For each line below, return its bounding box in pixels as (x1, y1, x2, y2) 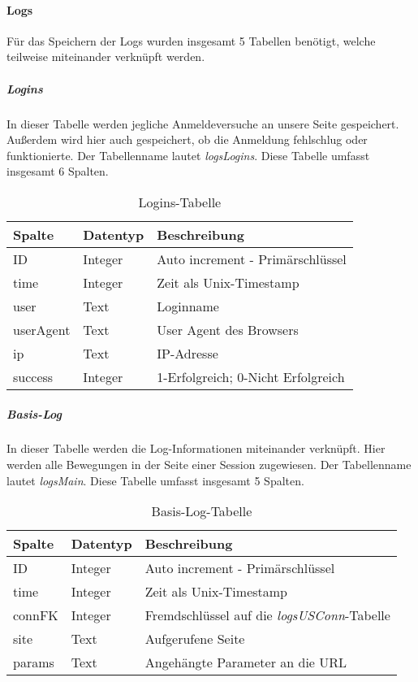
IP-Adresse (157, 343, 218, 363)
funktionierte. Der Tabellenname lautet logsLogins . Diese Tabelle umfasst (6, 146, 370, 163)
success (13, 367, 54, 386)
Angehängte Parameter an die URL (144, 653, 347, 672)
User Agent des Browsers (157, 319, 299, 339)
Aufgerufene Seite (144, 629, 245, 649)
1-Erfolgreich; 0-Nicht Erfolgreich (157, 367, 345, 386)
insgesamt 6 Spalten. (6, 163, 109, 180)
